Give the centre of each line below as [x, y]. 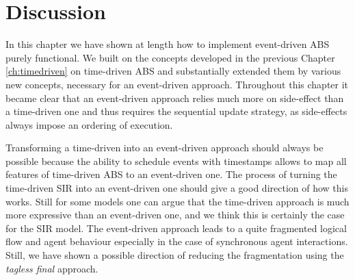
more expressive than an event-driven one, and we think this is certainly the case [175, 215]
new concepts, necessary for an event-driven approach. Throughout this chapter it [177, 84]
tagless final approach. [52, 268]
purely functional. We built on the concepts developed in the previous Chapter [170, 57]
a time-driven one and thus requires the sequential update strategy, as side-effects [176, 111]
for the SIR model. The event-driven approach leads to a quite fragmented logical [176, 228]
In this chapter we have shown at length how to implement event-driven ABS [168, 44]
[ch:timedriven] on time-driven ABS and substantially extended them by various [173, 71]
